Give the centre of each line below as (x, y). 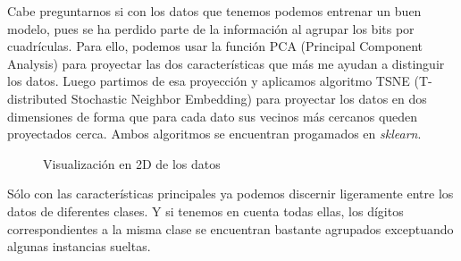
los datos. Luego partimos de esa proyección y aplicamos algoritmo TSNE (209, 81)
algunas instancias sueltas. (79, 246)
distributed (38, 98)
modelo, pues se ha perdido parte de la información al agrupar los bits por (211, 28)
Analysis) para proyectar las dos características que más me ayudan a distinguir (226, 63)
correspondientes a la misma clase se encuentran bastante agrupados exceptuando (230, 228)
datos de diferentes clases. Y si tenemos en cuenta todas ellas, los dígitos (205, 210)
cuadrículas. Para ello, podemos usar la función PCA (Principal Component (215, 46)
